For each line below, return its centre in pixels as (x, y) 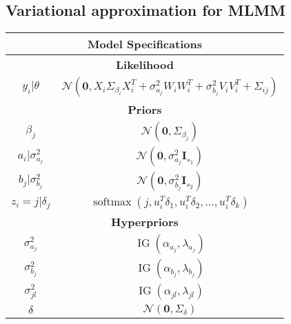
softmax (112, 202)
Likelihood (144, 65)
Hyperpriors (145, 222)
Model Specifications (144, 44)
